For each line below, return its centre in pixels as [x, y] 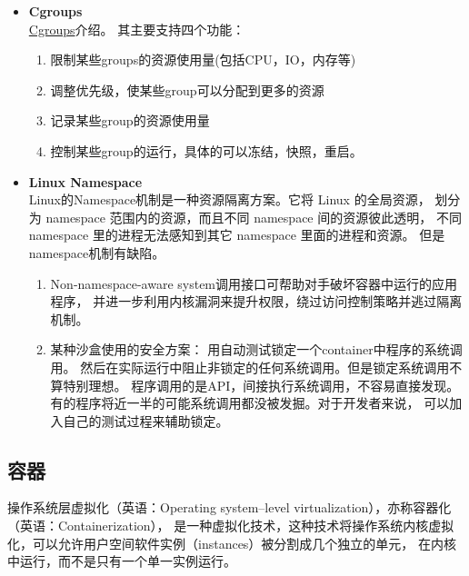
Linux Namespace [85, 181]
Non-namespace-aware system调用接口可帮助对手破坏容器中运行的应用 [254, 283]
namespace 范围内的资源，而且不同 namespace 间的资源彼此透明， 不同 [254, 217]
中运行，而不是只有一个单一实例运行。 [122, 561]
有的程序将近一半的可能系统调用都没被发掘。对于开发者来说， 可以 [250, 403]
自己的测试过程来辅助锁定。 [146, 420]
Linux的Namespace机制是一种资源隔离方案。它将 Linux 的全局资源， [230, 199]
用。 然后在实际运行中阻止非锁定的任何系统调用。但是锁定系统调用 [250, 367]
